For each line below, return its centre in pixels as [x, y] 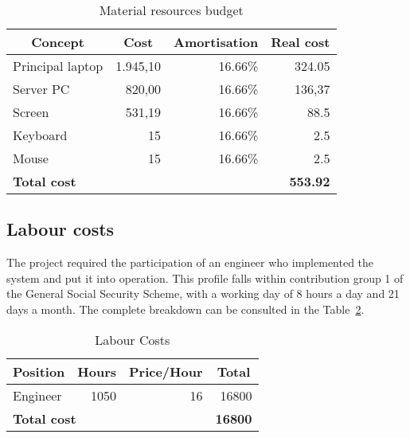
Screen [31, 112]
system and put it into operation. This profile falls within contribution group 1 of [205, 278]
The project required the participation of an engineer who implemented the [190, 262]
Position [39, 371]
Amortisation [216, 42]
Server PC [41, 89]
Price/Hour [166, 371]
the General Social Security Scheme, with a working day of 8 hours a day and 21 [203, 293]
